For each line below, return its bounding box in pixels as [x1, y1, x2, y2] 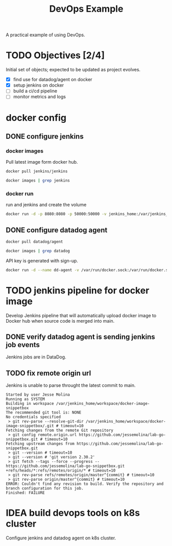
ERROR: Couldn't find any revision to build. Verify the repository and [6, 481, 164, 487]
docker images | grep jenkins [6, 178, 70, 184]
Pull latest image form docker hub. [6, 159, 78, 165]
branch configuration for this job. [6, 486, 84, 491]
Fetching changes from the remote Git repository [6, 428, 114, 433]
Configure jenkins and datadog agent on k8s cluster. [6, 535, 116, 541]
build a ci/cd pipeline [13, 88, 58, 94]
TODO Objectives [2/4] [6, 49, 105, 61]
